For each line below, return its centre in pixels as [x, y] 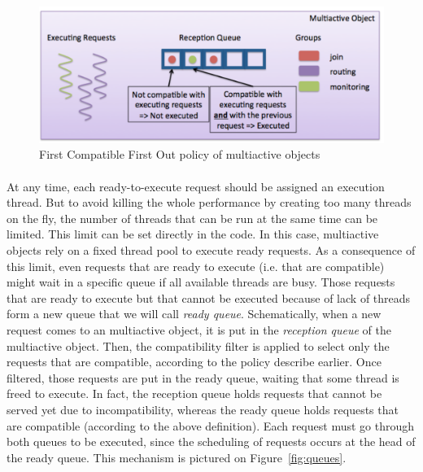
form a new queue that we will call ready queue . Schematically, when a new [194, 314]
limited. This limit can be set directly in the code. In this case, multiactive [193, 234]
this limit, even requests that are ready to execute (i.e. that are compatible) [196, 266]
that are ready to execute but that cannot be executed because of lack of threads [209, 297]
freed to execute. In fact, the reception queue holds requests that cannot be [194, 393]
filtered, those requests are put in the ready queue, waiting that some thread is [203, 377]
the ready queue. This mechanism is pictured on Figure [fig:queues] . [177, 457]
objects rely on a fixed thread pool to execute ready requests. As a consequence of [211, 250]
